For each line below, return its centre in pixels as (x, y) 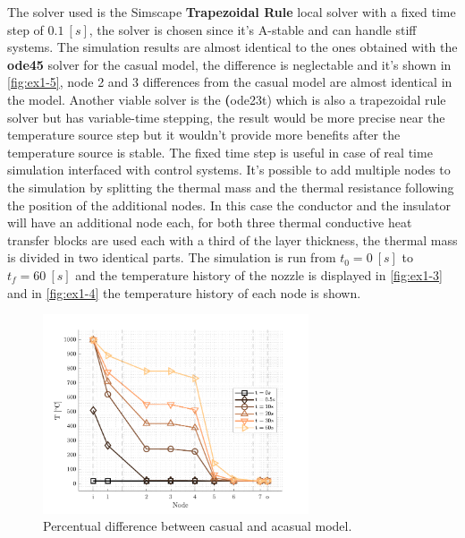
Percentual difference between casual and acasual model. (198, 526)
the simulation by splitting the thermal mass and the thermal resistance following (231, 187)
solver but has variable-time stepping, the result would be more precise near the (226, 117)
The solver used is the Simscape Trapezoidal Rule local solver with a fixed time (232, 12)
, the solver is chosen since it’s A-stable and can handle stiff (253, 29)
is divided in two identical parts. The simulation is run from (172, 257)
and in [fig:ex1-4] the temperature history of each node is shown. (184, 292)
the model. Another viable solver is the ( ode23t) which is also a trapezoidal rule (227, 99)
